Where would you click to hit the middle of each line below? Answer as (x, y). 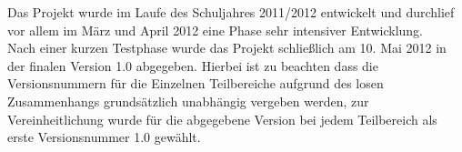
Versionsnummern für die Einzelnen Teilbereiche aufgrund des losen (196, 83)
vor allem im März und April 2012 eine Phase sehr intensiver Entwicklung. (215, 30)
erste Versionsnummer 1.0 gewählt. (104, 137)
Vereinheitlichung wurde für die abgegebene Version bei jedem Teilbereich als (222, 119)
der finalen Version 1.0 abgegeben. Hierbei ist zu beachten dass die (193, 65)
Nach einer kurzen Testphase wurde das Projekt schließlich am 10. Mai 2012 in (227, 48)
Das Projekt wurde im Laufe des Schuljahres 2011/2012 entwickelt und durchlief (231, 12)
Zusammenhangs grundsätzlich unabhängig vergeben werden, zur (188, 101)
